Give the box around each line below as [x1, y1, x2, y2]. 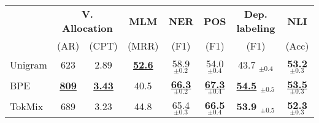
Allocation [62, 21, 113, 35]
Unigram [10, 58, 47, 72]
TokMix [10, 99, 44, 114]
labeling [236, 21, 275, 35]
